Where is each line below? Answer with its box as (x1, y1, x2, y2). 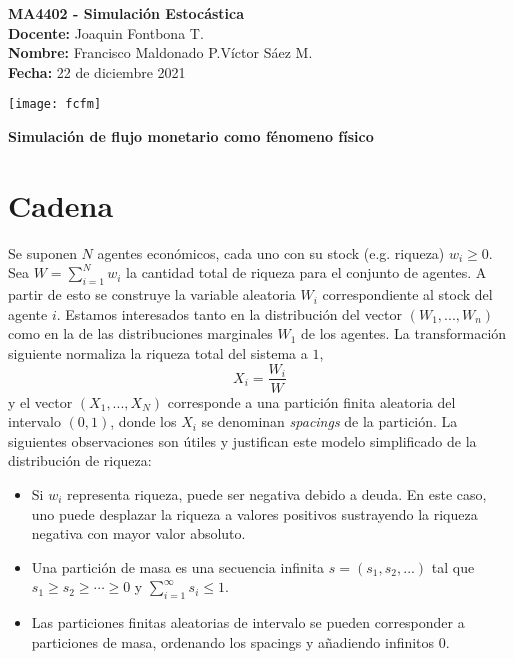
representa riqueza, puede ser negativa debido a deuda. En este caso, (67, 483, 487, 504)
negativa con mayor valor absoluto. (31, 523, 246, 544)
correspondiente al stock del (322, 284, 493, 305)
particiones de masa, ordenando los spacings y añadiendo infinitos (31, 631, 435, 652)
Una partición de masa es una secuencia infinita (31, 556, 325, 577)
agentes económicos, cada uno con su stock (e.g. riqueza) (97, 242, 445, 263)
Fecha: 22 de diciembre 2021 (8, 61, 186, 82)
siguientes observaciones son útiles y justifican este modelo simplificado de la (8, 430, 477, 451)
